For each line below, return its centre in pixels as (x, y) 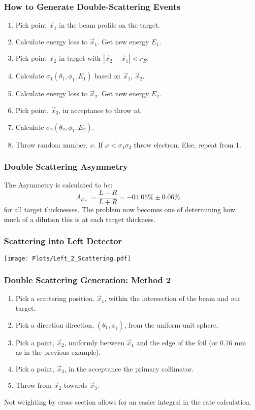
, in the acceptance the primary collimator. (129, 368)
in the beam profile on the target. (109, 25)
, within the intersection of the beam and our (173, 298)
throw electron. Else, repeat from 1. (188, 144)
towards (76, 385)
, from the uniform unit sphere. (171, 324)
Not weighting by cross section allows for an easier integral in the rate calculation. (128, 401)
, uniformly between (94, 342)
